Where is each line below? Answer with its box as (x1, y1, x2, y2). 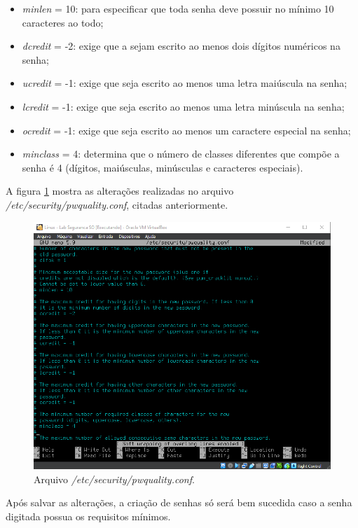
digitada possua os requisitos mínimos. (6, 508, 171, 523)
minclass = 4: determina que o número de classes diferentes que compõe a (22, 146, 340, 161)
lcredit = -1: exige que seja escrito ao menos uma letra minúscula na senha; (22, 99, 345, 113)
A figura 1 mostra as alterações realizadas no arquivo (6, 183, 234, 198)
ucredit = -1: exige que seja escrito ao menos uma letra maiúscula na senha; (22, 76, 347, 90)
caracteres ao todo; (22, 15, 104, 29)
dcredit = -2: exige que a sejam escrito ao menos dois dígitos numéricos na (22, 39, 340, 53)
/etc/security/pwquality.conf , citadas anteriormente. (6, 197, 228, 211)
